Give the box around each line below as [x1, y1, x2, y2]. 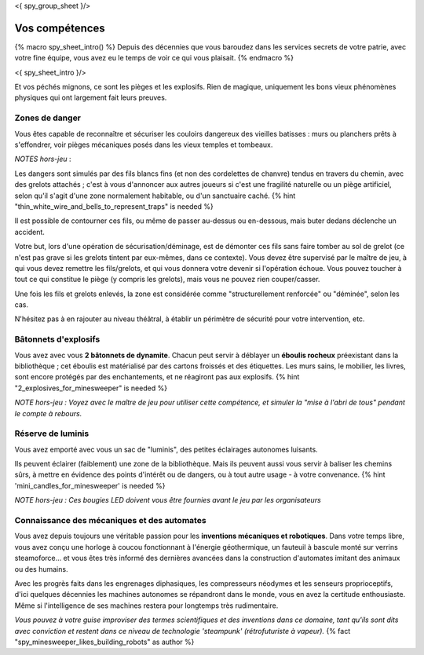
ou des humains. [14, 564, 68, 573]
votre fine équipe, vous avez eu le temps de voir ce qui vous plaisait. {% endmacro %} [14, 53, 294, 63]
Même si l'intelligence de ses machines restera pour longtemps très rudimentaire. [14, 601, 279, 610]
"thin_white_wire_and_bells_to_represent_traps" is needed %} [14, 201, 214, 211]
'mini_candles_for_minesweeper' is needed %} [14, 481, 166, 490]
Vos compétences [14, 21, 105, 35]
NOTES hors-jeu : [14, 154, 71, 164]
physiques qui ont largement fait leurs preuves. [14, 93, 167, 102]
